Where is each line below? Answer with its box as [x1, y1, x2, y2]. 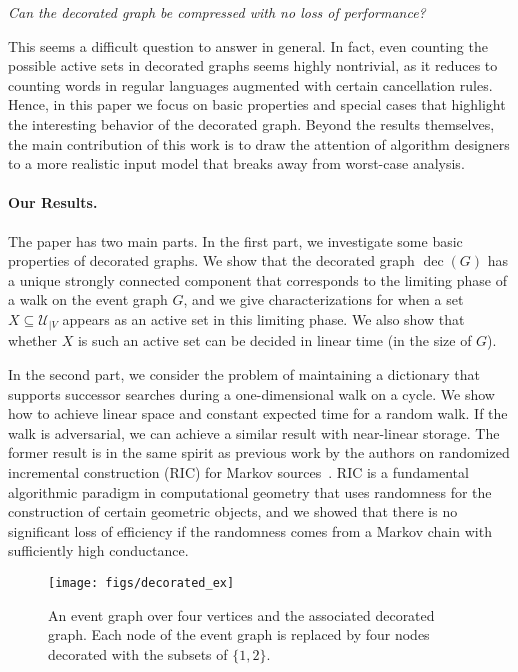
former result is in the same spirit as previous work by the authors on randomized [8, 442, 510, 463]
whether [8, 330, 58, 351]
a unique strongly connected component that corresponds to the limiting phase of [8, 269, 507, 290]
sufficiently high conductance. [8, 540, 189, 561]
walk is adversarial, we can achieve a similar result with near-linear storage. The [8, 422, 500, 443]
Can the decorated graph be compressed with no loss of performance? [8, 2, 426, 22]
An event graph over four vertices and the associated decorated [48, 604, 435, 625]
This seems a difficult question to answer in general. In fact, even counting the [8, 35, 488, 56]
